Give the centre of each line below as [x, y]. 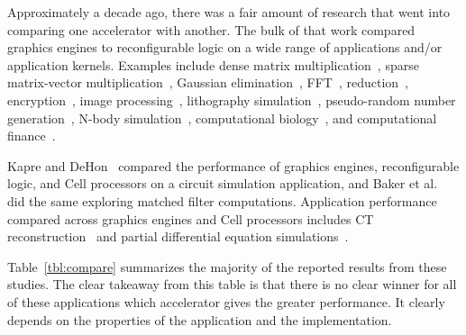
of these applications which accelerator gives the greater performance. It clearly [226, 301]
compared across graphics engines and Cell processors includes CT [191, 218]
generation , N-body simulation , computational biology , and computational [222, 118]
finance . [32, 136]
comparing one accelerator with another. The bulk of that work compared [211, 29]
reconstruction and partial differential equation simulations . [178, 236]
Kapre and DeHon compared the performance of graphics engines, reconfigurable [233, 165]
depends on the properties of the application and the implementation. [200, 319]
